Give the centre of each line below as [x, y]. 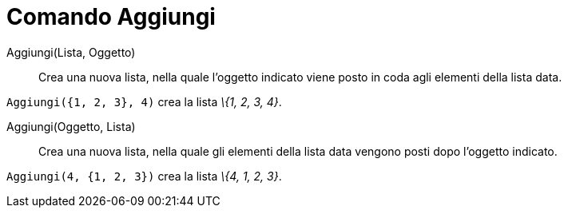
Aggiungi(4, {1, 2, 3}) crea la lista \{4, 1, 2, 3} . [144, 176]
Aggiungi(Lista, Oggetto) [71, 52]
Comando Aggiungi [111, 17]
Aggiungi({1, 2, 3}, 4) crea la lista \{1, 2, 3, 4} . [144, 101]
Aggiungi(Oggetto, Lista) [71, 126]
